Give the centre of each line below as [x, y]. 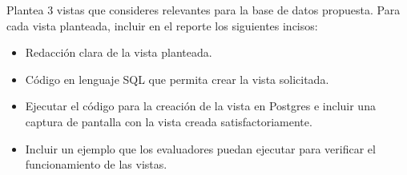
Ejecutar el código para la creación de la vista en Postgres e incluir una [200, 106]
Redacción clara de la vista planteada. [119, 52]
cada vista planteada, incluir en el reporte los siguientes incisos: [162, 25]
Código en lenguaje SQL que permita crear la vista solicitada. [177, 79]
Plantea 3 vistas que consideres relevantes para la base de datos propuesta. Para [203, 10]
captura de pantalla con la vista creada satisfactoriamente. [169, 121]
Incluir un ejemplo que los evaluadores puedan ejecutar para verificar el [200, 148]
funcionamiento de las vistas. [96, 164]
